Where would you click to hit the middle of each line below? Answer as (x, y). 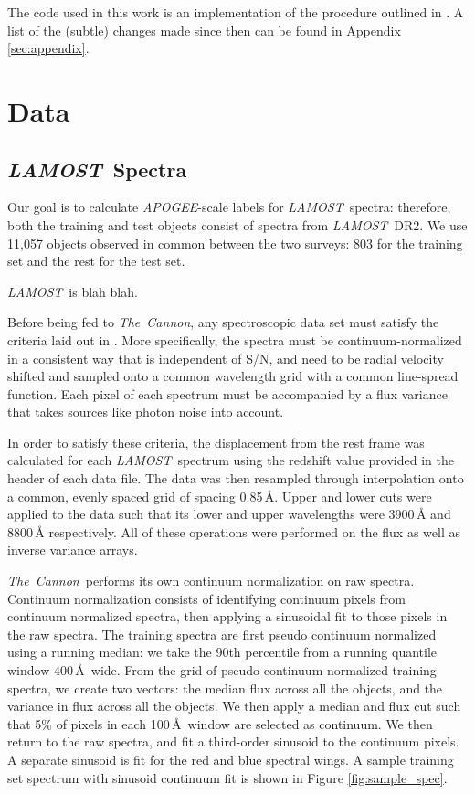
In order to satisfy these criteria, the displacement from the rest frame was (216, 442)
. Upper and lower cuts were (353, 496)
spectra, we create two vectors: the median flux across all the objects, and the (225, 688)
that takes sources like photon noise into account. (146, 412)
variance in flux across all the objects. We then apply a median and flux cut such (234, 706)
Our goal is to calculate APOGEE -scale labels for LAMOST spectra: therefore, (229, 207)
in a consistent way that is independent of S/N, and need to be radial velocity (226, 358)
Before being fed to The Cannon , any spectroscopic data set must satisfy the (223, 322)
